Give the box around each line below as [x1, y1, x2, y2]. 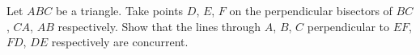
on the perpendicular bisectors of [229, 2, 392, 18]
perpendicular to [307, 18, 389, 34]
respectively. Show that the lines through [57, 18, 261, 34]
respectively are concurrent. [51, 33, 189, 50]
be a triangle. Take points [55, 2, 184, 18]
